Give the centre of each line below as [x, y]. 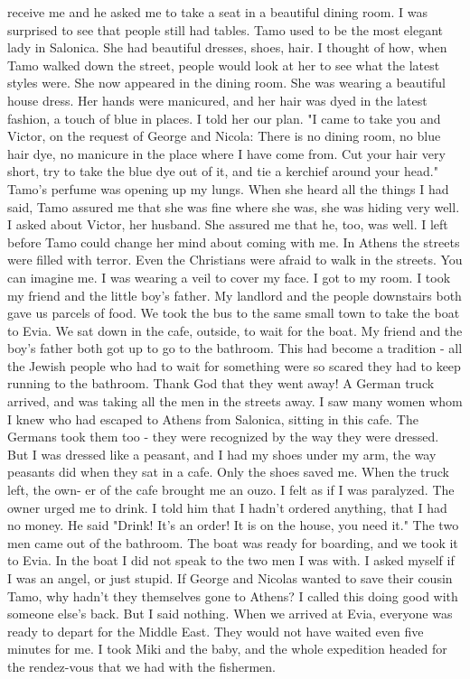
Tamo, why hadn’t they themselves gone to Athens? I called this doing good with [233, 595]
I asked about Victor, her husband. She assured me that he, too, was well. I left [228, 224]
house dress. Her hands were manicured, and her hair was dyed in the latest [217, 100]
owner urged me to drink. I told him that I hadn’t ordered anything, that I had [227, 507]
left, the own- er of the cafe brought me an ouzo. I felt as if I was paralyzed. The [231, 490]
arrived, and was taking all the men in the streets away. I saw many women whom [235, 401]
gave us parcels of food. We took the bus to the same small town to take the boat [234, 313]
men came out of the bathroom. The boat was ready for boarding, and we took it [233, 542]
